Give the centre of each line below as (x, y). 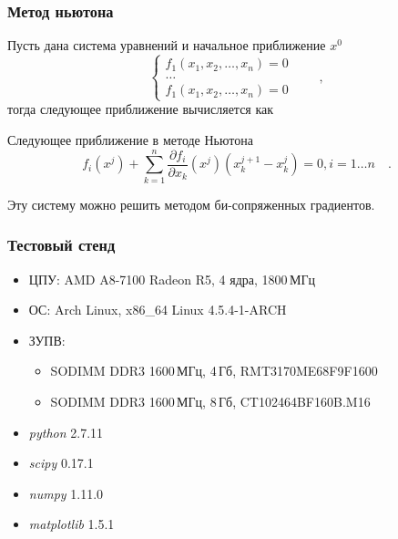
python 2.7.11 (66, 432)
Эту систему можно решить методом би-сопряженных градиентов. (191, 204)
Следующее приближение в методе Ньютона (130, 140)
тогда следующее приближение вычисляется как (141, 109)
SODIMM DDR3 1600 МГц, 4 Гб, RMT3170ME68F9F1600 (214, 371)
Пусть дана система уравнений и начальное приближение (167, 45)
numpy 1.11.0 (66, 493)
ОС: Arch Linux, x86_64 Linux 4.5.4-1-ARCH (158, 310)
